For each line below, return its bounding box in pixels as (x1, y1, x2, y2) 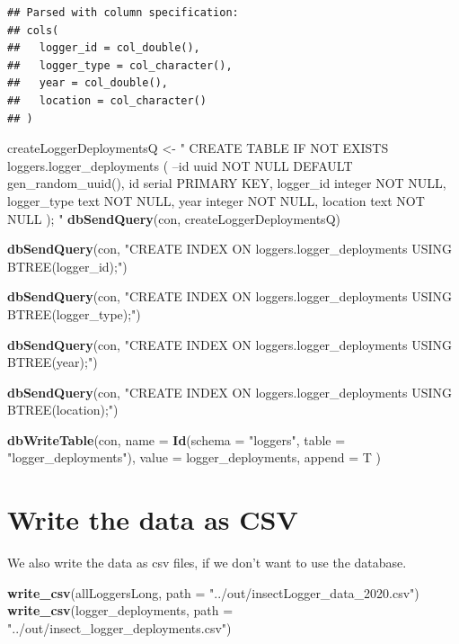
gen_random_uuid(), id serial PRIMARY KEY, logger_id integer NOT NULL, (7, 174, 446, 192)
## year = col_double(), (7, 76, 168, 90)
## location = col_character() (7, 94, 207, 107)
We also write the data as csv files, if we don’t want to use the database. (7, 553, 407, 572)
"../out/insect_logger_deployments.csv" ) (7, 618, 232, 637)
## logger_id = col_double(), (7, 41, 200, 55)
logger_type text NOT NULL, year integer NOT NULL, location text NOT (7, 191, 425, 210)
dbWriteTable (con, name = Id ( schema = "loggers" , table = (7, 430, 346, 449)
